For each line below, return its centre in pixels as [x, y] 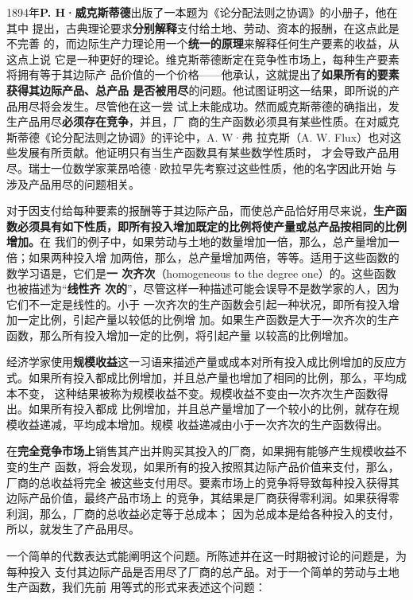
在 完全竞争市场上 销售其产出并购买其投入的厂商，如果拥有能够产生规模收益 [201, 451]
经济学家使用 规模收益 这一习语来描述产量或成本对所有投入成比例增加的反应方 [206, 362]
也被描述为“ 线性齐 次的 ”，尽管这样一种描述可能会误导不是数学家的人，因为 [203, 288]
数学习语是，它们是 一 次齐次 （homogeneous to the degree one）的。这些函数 [201, 273]
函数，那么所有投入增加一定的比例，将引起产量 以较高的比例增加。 [181, 335]
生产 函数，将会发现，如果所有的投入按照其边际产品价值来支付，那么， [214, 467]
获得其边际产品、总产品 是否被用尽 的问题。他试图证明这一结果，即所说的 [198, 90]
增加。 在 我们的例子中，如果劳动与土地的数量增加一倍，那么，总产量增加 [197, 242]
